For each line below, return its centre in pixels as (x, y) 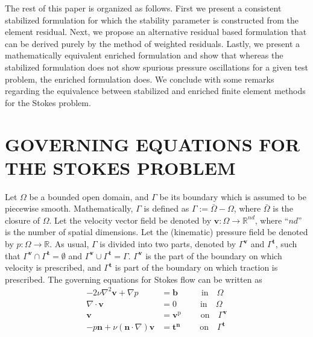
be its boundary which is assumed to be (233, 196)
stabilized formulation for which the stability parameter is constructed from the (152, 20)
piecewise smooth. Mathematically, (69, 208)
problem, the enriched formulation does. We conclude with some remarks (140, 79)
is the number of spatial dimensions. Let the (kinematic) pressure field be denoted (156, 232)
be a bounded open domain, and (89, 196)
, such (286, 244)
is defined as (166, 208)
